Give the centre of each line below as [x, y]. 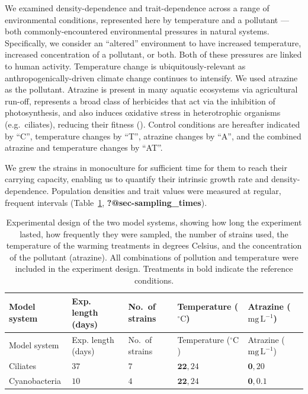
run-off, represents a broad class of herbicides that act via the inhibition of [140, 101]
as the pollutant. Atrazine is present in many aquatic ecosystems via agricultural [151, 89]
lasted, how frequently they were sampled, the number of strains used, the [154, 233]
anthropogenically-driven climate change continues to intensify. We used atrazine [151, 77]
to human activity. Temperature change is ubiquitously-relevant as [125, 66]
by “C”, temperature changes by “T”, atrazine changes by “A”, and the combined [153, 136]
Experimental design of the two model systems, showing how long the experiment [154, 222]
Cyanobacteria [35, 380]
